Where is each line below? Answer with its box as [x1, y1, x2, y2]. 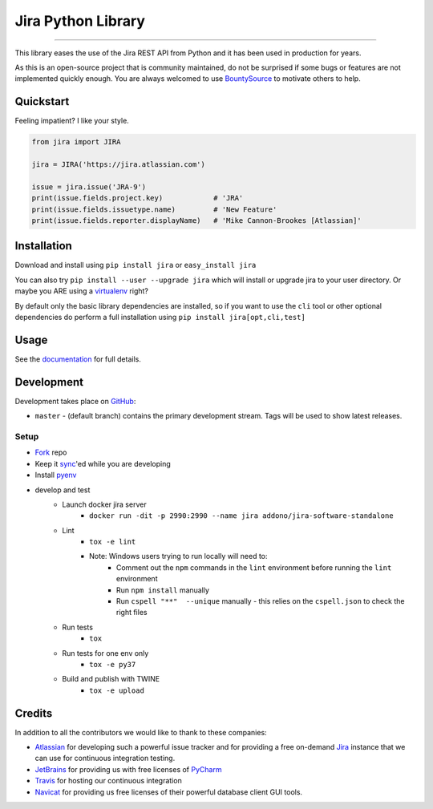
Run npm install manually [116, 585, 210, 595]
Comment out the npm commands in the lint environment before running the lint [116, 562, 392, 572]
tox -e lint [89, 537, 136, 547]
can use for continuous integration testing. [34, 754, 176, 763]
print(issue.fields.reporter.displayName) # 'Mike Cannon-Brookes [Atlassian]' [31, 216, 362, 224]
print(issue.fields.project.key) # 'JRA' [31, 193, 244, 203]
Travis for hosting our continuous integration [34, 776, 182, 786]
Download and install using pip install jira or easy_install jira [14, 261, 257, 270]
